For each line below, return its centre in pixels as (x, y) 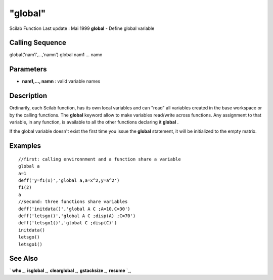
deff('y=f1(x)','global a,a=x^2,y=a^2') (69, 181)
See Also (24, 258)
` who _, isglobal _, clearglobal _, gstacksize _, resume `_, (70, 270)
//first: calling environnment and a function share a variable (100, 159)
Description (28, 96)
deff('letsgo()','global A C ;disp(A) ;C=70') (77, 216)
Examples (25, 146)
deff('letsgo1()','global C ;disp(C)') (68, 223)
